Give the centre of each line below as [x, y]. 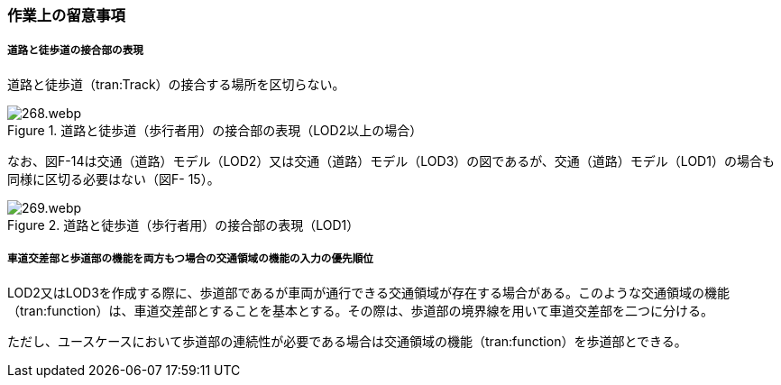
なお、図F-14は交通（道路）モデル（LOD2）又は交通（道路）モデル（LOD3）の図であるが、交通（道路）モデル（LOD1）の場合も [391, 160]
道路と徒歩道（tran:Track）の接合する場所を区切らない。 [176, 84]
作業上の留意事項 [66, 15]
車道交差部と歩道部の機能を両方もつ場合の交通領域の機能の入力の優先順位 [190, 259]
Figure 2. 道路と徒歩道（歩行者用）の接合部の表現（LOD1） [184, 225]
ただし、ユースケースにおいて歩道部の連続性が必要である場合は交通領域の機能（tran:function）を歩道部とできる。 [347, 341]
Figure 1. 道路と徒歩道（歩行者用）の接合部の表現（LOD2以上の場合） [215, 130]
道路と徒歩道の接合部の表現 [75, 51]
